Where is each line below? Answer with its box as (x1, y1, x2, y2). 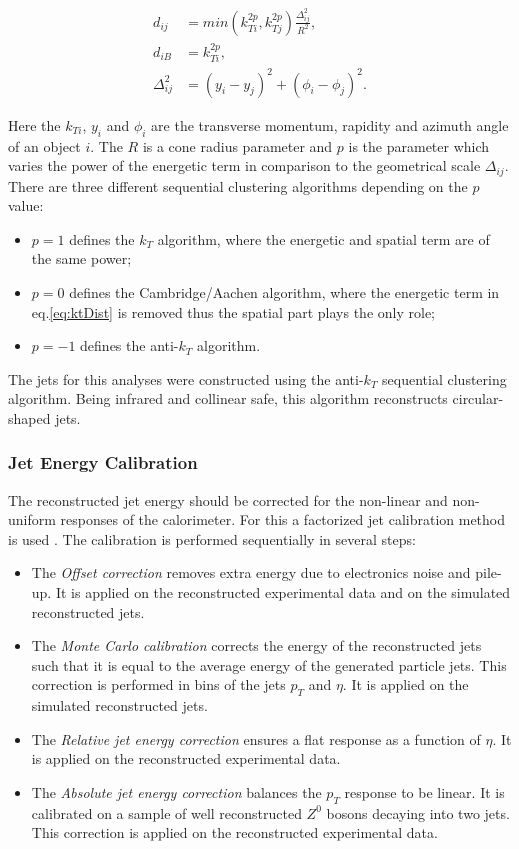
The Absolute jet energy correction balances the (31, 782, 322, 803)
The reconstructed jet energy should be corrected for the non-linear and (8, 489, 448, 510)
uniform (8, 509, 56, 530)
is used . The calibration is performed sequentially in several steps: (8, 528, 416, 549)
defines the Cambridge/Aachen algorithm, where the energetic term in (69, 281, 500, 302)
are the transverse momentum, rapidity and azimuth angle (151, 114, 509, 135)
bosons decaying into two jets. (326, 802, 510, 823)
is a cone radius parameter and (142, 135, 333, 156)
